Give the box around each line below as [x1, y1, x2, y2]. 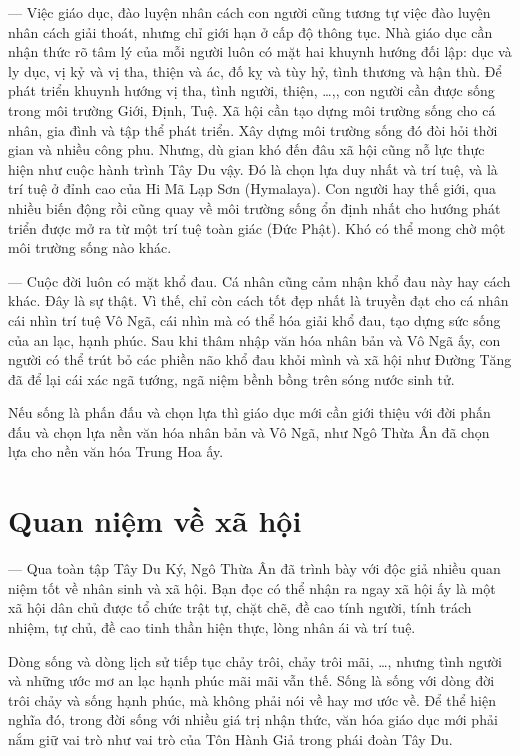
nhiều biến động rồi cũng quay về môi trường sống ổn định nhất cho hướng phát [8, 197, 501, 218]
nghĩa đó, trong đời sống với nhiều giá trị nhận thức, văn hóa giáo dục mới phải [8, 709, 498, 730]
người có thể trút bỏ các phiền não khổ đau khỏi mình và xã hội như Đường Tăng [8, 349, 512, 370]
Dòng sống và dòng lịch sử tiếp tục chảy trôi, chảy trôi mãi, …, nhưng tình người [8, 650, 503, 671]
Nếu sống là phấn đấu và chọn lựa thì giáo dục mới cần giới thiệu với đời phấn [8, 402, 491, 423]
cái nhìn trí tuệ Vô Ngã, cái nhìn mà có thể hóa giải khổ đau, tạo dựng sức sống [8, 309, 501, 330]
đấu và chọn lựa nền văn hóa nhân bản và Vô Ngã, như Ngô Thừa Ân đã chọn [8, 421, 490, 442]
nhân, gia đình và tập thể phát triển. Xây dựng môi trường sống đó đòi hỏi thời [8, 119, 498, 140]
